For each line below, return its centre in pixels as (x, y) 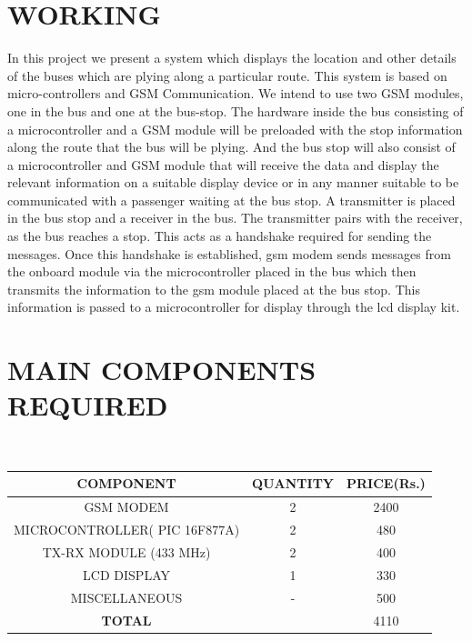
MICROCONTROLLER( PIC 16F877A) (127, 530)
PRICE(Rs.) (386, 483)
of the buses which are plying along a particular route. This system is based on (227, 75)
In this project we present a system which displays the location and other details (232, 58)
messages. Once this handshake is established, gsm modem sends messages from (229, 253)
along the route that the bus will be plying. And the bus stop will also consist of (231, 147)
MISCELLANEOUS (126, 597)
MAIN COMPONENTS (162, 370)
